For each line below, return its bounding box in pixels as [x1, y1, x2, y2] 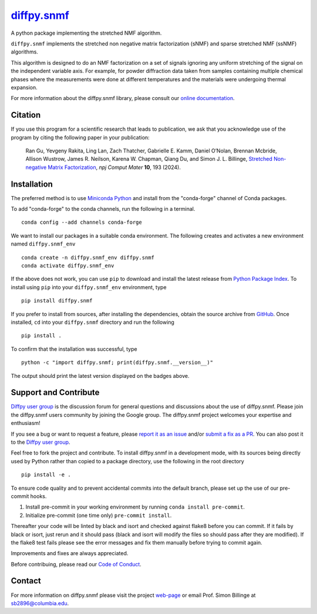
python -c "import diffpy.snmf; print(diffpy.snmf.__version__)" [21, 359, 214, 366]
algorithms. [11, 48, 38, 55]
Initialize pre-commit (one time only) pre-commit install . [25, 512, 172, 519]
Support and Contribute [11, 387, 100, 397]
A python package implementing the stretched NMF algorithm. [11, 29, 162, 36]
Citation [11, 110, 41, 120]
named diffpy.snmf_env [11, 240, 76, 247]
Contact [11, 576, 41, 586]
